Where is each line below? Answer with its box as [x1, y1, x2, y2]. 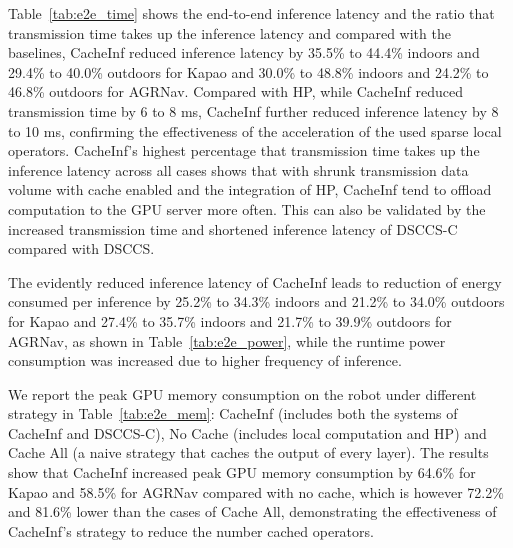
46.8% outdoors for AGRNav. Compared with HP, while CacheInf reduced [8, 81, 463, 102]
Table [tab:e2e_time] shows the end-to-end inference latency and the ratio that [8, 3, 495, 23]
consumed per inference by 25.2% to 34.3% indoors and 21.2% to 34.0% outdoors [8, 291, 505, 312]
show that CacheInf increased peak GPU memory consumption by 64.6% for [8, 462, 476, 483]
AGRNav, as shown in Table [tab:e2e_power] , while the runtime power [8, 330, 446, 351]
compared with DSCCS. [8, 238, 155, 259]
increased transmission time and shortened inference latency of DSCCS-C [8, 218, 458, 239]
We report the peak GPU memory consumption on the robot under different [8, 383, 477, 404]
